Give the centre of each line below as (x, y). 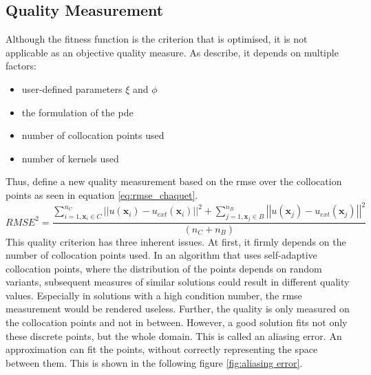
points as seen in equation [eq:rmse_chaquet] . (102, 194)
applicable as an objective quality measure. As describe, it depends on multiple (172, 52)
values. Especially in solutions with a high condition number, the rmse (154, 295)
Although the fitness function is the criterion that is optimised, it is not (157, 39)
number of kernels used (70, 158)
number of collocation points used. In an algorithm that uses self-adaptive (161, 255)
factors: (21, 66)
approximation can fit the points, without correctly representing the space (162, 349)
